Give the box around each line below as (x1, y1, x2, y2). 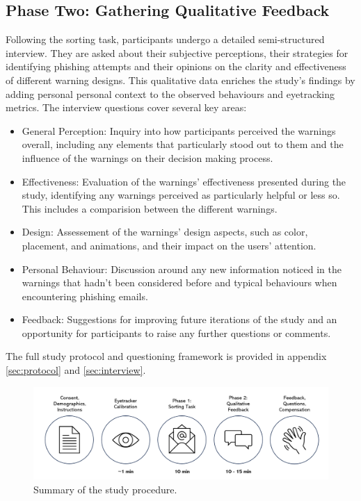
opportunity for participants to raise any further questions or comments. (22, 325, 331, 340)
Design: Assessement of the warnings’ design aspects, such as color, (22, 224, 308, 239)
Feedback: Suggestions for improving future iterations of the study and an (22, 312, 337, 327)
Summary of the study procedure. (33, 482, 177, 496)
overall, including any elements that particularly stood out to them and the (22, 137, 344, 151)
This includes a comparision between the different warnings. (22, 201, 278, 215)
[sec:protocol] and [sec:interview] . (6, 363, 146, 377)
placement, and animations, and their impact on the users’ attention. (22, 238, 316, 252)
